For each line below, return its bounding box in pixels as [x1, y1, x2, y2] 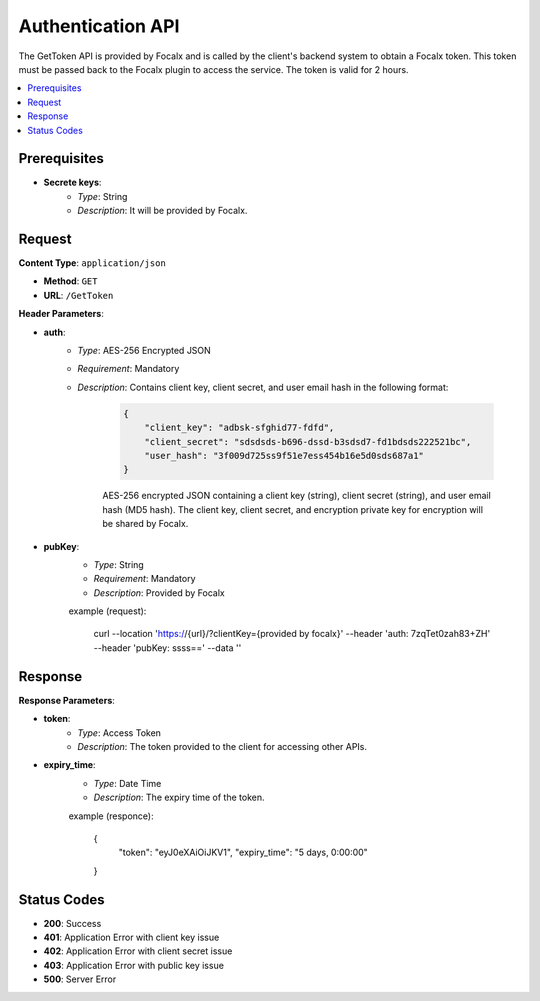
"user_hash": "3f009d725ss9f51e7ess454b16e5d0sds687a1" [144, 450, 425, 461]
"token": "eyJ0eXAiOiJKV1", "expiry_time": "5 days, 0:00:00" [118, 846, 369, 859]
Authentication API [18, 15, 180, 37]
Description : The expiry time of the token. [93, 791, 265, 804]
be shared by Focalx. [102, 518, 189, 530]
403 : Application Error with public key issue [43, 959, 225, 971]
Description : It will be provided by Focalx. [77, 205, 248, 217]
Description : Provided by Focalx [93, 586, 225, 599]
